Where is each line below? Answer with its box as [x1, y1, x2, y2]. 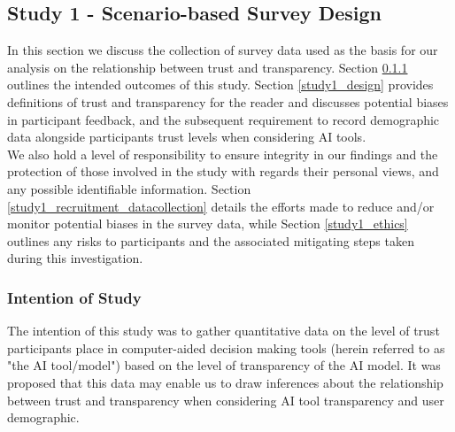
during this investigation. [7, 249, 143, 267]
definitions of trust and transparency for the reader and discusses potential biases [7, 92, 449, 111]
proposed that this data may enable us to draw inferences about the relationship [7, 373, 443, 391]
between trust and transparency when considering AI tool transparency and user [7, 390, 444, 409]
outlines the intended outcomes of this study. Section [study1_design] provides [7, 75, 434, 94]
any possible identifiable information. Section [7, 179, 251, 197]
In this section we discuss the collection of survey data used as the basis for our [7, 41, 438, 59]
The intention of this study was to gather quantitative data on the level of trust [7, 321, 440, 340]
